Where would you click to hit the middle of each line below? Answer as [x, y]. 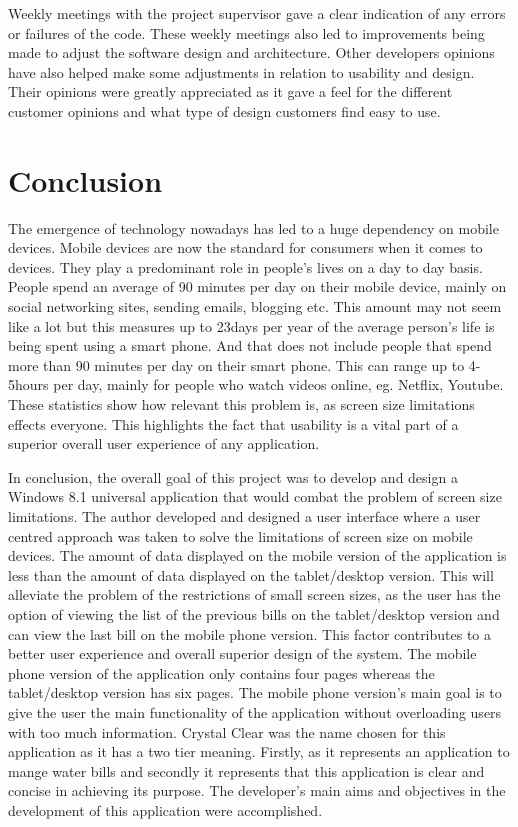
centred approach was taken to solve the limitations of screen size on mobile [240, 535]
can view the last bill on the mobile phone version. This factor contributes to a [250, 633]
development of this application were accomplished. [165, 809]
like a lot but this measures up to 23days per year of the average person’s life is [251, 325]
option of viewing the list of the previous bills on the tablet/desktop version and [254, 613]
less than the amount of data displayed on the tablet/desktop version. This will [251, 574]
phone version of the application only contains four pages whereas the [221, 672]
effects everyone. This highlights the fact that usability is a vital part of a [233, 423]
